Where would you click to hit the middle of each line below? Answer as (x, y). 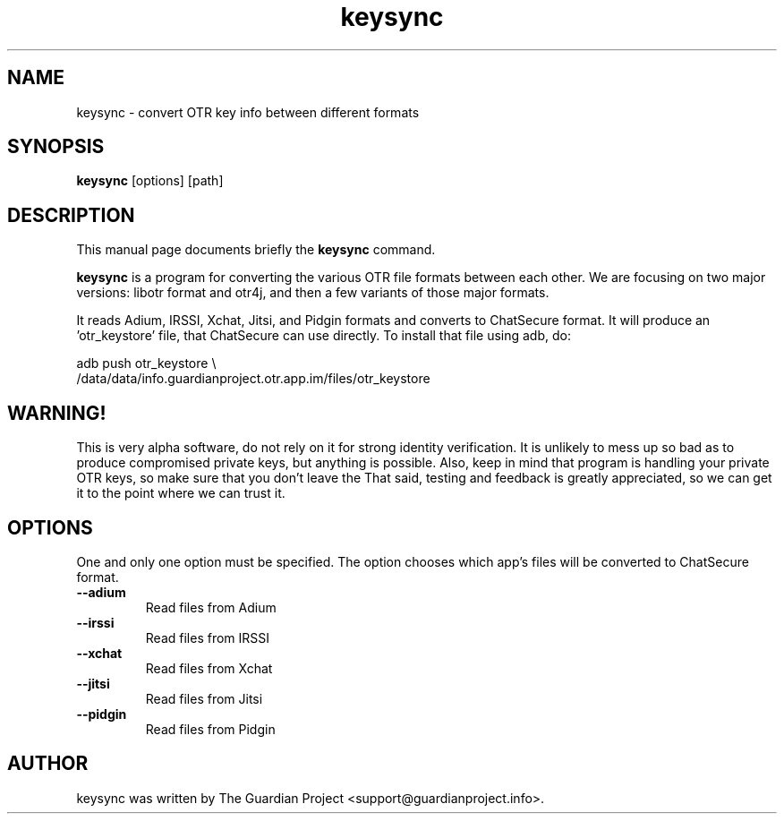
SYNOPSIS (56, 147)
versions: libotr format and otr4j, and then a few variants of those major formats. (313, 293)
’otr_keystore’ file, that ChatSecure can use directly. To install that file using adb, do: (324, 336)
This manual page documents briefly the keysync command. (256, 250)
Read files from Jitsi (204, 698)
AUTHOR (48, 764)
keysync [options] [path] (150, 181)
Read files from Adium (211, 607)
